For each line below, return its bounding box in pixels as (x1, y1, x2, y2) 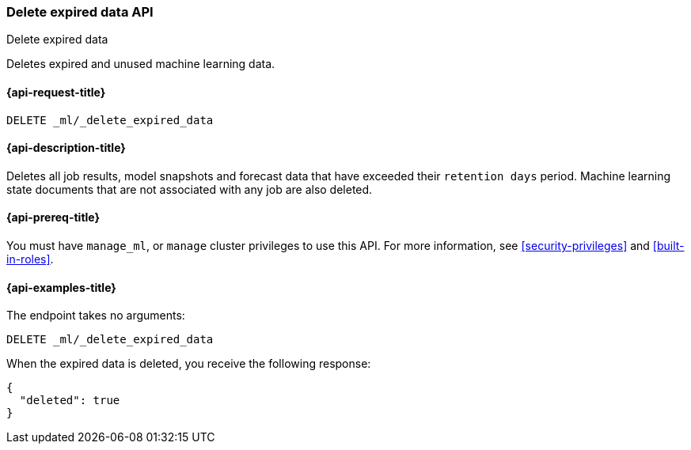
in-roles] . (6, 252, 54, 267)
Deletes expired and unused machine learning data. (6, 57, 275, 71)
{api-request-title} (6, 85, 106, 99)
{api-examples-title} (6, 280, 116, 294)
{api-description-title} (6, 141, 126, 155)
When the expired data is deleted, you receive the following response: (6, 357, 371, 371)
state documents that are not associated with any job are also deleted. (6, 182, 373, 196)
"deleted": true (19, 394, 120, 407)
